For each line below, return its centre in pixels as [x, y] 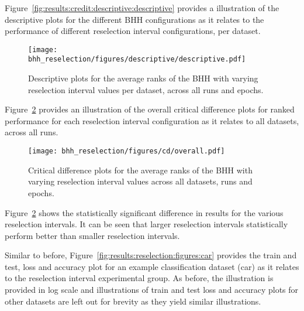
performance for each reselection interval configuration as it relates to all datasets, [152, 120]
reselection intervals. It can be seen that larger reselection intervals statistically [146, 224]
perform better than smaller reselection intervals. [92, 235]
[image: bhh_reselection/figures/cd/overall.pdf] [127, 151]
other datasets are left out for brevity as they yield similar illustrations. [133, 301]
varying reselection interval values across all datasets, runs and [140, 181]
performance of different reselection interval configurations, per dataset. [133, 31]
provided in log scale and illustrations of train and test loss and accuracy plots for [152, 290]
